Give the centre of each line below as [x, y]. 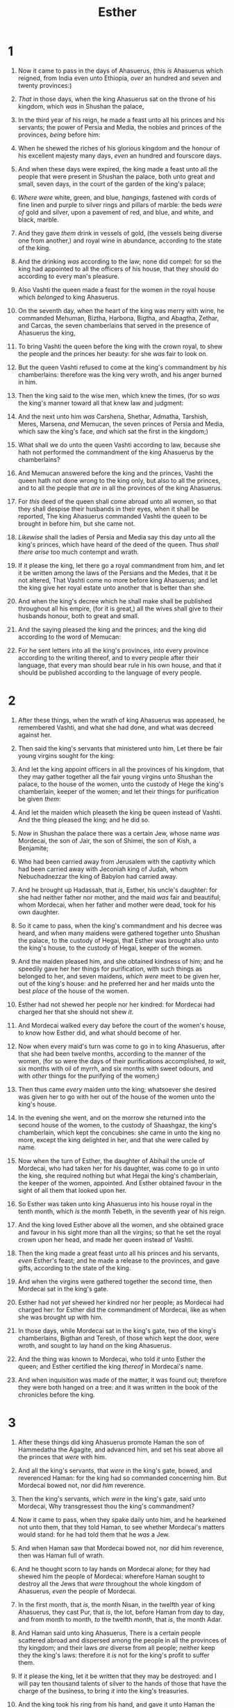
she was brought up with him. [60, 1317]
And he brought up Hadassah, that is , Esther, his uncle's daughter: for [118, 890]
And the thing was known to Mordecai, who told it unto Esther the [111, 1359]
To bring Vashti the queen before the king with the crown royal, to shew [120, 346]
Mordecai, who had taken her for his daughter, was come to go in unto [118, 1168]
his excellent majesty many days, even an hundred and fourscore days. [119, 155]
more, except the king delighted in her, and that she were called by [113, 1139]
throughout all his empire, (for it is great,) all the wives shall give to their [120, 608]
